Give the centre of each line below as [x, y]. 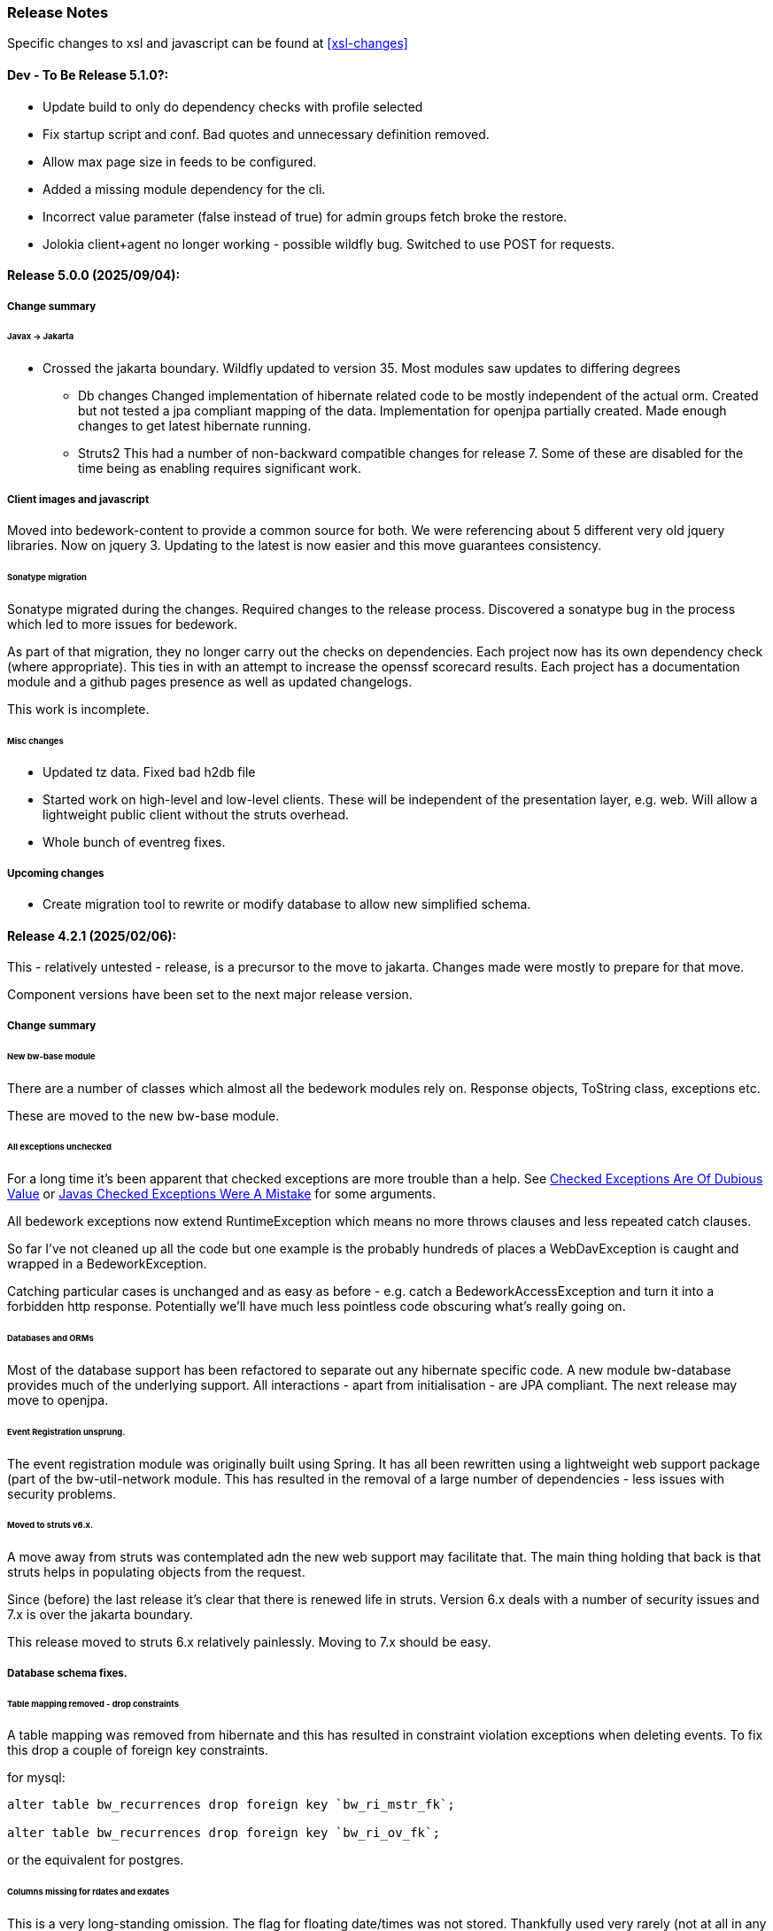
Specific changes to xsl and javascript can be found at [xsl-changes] [208, 43]
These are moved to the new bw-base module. [143, 1115]
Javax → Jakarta [41, 337]
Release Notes [58, 12]
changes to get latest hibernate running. [195, 426]
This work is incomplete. [78, 709]
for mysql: [36, 1778]
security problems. [62, 1493]
